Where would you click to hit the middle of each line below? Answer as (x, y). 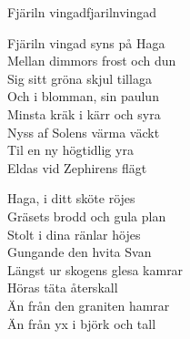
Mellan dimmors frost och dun (92, 61)
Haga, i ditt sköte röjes (71, 198)
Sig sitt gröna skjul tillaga (80, 78)
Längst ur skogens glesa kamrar (95, 269)
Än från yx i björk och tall (82, 323)
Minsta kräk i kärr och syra (84, 113)
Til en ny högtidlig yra (70, 150)
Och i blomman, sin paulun (83, 96)
